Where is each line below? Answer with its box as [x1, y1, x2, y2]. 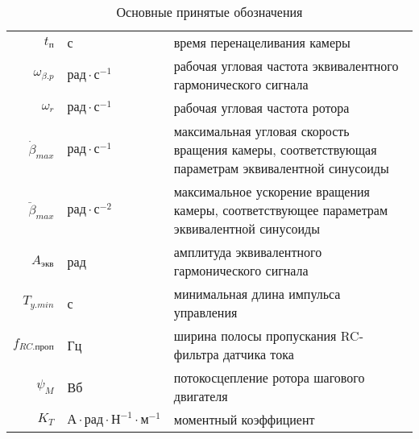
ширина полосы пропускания [173, 326, 337, 345]
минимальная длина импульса [173, 284, 341, 303]
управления [173, 303, 238, 321]
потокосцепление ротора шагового [173, 368, 365, 387]
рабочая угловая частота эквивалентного [173, 56, 399, 75]
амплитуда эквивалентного [173, 242, 322, 261]
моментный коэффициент [173, 410, 315, 429]
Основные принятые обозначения [116, 2, 303, 21]
